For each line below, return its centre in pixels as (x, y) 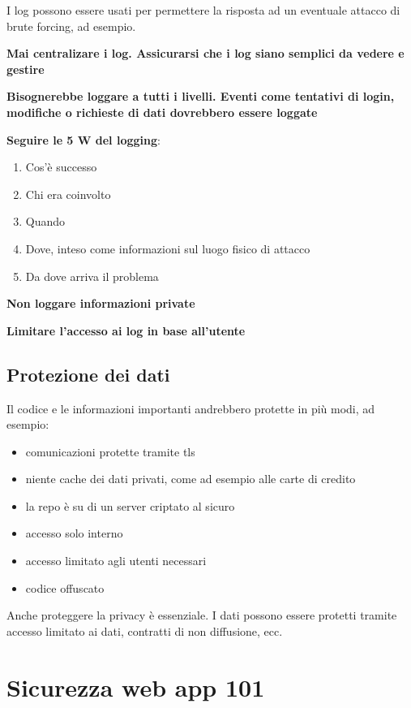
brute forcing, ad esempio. (71, 26)
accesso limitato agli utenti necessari (116, 561)
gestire (26, 69)
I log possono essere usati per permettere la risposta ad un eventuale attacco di (203, 10)
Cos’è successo (61, 167)
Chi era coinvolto (68, 194)
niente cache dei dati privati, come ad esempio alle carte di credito (191, 479)
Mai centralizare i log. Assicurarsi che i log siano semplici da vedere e (205, 53)
